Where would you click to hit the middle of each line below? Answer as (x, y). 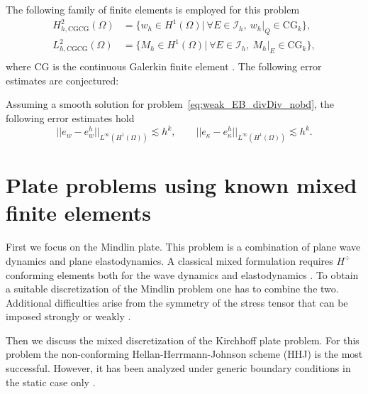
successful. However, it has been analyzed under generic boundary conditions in (178, 368)
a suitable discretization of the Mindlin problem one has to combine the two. (172, 289)
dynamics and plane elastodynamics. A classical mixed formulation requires (169, 260)
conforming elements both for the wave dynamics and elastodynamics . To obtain (182, 274)
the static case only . (51, 382)
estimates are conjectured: (62, 80)
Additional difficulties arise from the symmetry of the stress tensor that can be (177, 302)
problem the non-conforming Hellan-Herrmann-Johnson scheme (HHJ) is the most (184, 354)
